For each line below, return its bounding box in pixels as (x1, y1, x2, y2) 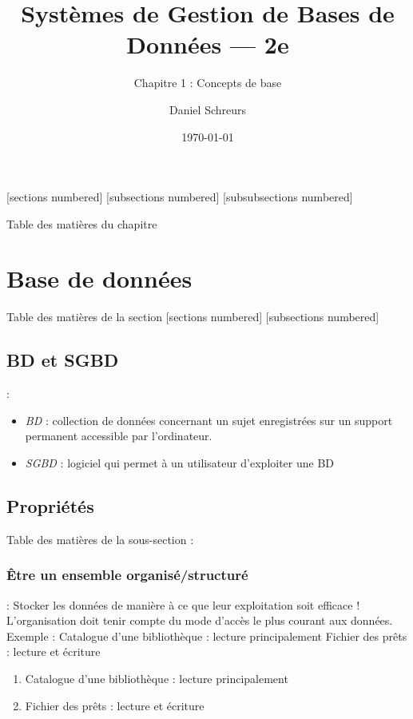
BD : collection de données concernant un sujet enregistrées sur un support (25, 411, 393, 428)
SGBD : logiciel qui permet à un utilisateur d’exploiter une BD (25, 454, 335, 471)
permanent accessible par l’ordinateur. (25, 427, 212, 444)
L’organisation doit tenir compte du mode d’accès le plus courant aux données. (6, 612, 393, 629)
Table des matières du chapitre (6, 215, 157, 232)
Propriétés (6, 493, 94, 518)
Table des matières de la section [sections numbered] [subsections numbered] (6, 308, 379, 325)
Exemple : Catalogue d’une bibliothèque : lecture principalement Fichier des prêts (6, 627, 407, 644)
